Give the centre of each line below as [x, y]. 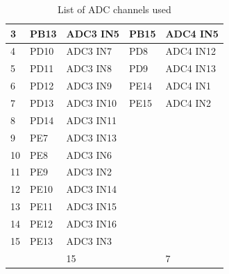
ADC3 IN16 [92, 223]
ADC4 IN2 [188, 102]
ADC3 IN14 [92, 189]
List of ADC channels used [114, 9]
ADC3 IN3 [89, 240]
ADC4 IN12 [190, 51]
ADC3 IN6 [89, 154]
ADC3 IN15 [92, 206]
